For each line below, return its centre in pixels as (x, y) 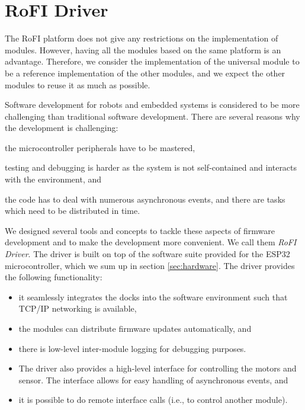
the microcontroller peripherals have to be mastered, (100, 147)
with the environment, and (53, 179)
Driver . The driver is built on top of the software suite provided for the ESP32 (147, 254)
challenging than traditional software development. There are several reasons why (152, 116)
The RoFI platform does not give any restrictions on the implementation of (142, 38)
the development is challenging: (62, 128)
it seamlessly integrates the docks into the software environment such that (153, 297)
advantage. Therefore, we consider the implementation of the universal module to (152, 61)
